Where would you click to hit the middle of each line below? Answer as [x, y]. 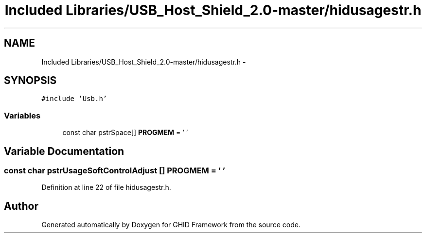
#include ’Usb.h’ [74, 99]
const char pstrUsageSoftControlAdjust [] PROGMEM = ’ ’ [115, 171]
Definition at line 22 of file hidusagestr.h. [106, 187]
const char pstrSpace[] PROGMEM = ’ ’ [125, 133]
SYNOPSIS [30, 81]
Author [21, 206]
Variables [22, 115]
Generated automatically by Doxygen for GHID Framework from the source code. [171, 225]
